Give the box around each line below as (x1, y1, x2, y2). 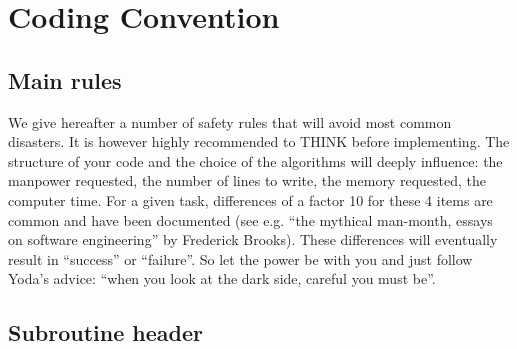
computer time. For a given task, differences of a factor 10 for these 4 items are (8, 189, 493, 210)
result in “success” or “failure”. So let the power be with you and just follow (8, 248, 473, 269)
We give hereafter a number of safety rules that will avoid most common (8, 111, 452, 132)
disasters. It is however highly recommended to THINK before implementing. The (8, 131, 510, 152)
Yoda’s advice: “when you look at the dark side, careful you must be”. (8, 268, 436, 289)
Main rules (8, 64, 122, 95)
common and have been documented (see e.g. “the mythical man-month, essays (8, 209, 493, 230)
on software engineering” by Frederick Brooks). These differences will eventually (8, 229, 498, 250)
